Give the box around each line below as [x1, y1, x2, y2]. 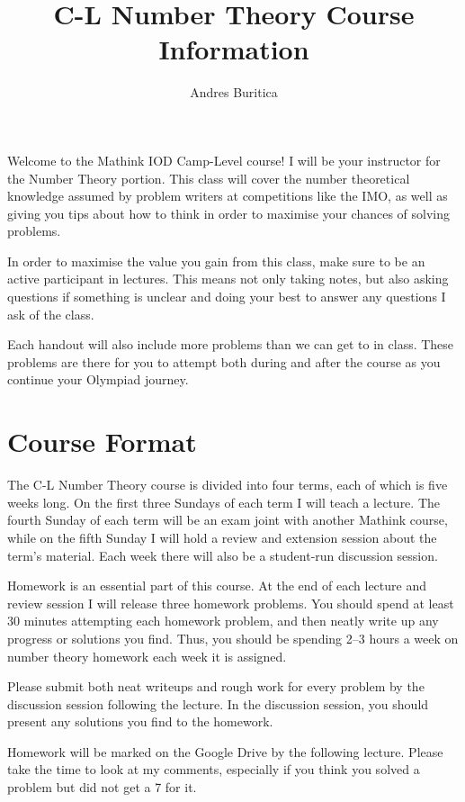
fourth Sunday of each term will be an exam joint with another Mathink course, [7, 510, 448, 529]
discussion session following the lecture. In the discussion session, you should [7, 694, 429, 713]
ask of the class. [7, 304, 94, 323]
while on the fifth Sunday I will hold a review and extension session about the [7, 527, 437, 546]
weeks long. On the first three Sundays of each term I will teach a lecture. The [7, 492, 440, 511]
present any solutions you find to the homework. [7, 712, 273, 731]
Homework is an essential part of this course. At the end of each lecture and [7, 576, 426, 595]
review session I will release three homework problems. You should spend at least [7, 593, 454, 612]
